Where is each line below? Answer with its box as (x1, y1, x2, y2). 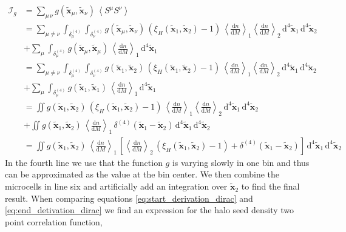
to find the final (241, 180, 300, 193)
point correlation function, (5, 215, 103, 228)
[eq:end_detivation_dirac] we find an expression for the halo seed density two (5, 204, 294, 216)
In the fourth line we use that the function (5, 156, 163, 168)
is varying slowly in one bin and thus (172, 156, 310, 168)
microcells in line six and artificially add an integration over (5, 180, 228, 193)
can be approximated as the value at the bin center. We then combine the (5, 168, 280, 181)
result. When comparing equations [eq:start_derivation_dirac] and (5, 191, 253, 204)
